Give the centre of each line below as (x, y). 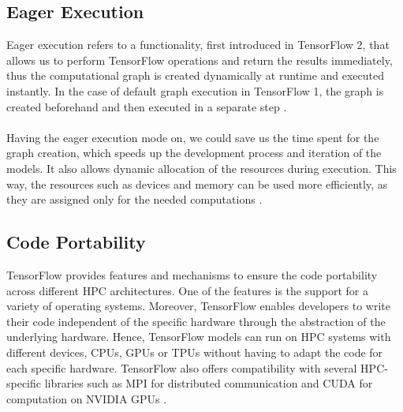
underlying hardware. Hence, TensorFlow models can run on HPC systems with (199, 337)
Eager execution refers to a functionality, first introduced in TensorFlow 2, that (198, 45)
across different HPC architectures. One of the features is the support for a (188, 290)
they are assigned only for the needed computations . (134, 199)
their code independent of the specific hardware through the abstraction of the (196, 321)
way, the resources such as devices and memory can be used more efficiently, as (197, 184)
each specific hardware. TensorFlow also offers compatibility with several (182, 367)
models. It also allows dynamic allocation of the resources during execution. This (201, 168)
